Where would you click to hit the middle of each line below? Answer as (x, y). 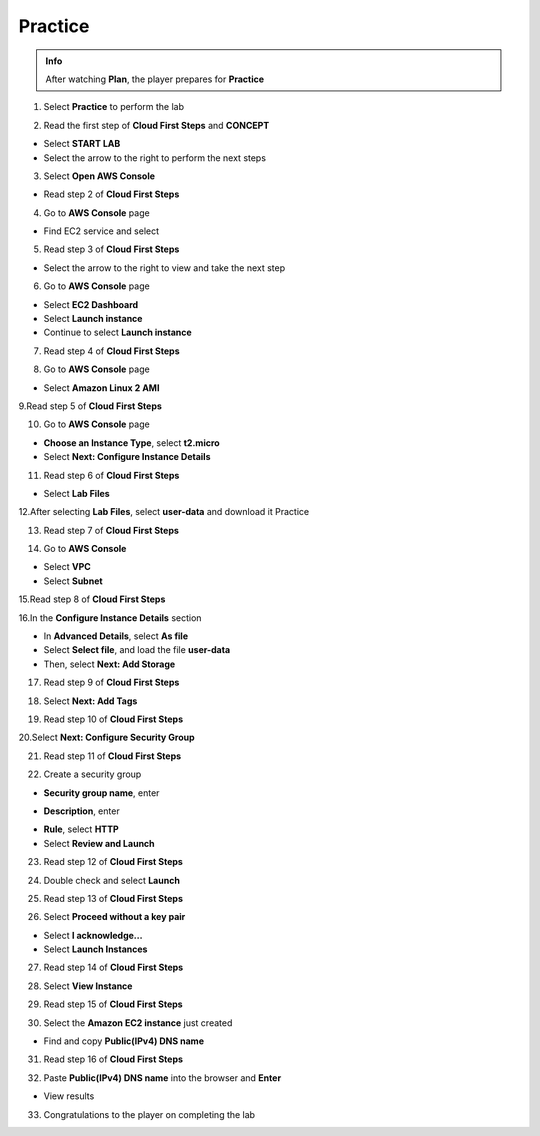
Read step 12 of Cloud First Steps (113, 862)
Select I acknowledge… (93, 935)
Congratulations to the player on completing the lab (149, 1114)
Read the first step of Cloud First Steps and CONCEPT (156, 125)
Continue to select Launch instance (117, 332)
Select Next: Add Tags (90, 701)
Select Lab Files (76, 493)
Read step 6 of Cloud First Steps (111, 475)
